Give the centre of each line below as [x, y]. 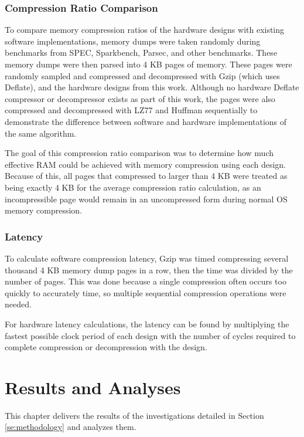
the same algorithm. [41, 133]
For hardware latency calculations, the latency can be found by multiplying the [147, 323]
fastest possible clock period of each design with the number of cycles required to [150, 335]
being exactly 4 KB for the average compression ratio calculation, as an [133, 187]
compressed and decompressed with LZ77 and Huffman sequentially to [131, 110]
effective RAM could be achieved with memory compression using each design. [146, 164]
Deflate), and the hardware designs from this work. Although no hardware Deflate [152, 87]
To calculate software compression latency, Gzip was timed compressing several [147, 258]
